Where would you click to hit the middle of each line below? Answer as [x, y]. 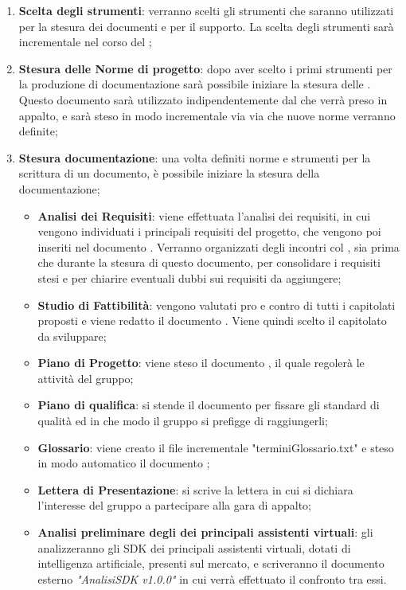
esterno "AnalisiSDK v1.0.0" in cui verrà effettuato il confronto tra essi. [212, 578]
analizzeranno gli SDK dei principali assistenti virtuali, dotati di [194, 547]
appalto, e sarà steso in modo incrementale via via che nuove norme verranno [207, 115]
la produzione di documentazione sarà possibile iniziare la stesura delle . [195, 84]
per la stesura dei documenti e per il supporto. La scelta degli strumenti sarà [206, 26]
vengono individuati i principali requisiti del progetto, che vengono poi [209, 231]
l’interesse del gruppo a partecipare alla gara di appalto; [174, 505]
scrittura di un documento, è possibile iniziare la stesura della [169, 173]
